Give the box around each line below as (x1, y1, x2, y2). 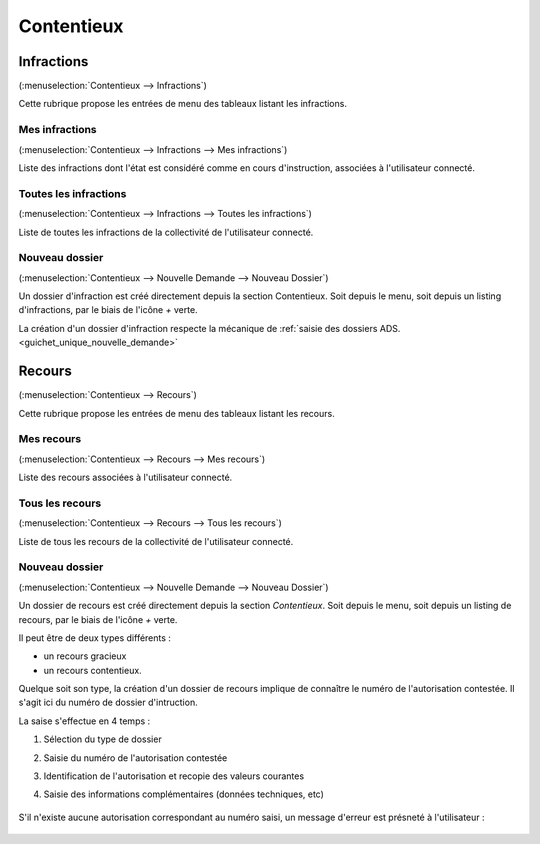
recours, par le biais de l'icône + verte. (18, 613, 178, 625)
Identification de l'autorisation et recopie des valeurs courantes (43, 770, 305, 782)
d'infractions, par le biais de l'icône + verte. (18, 304, 199, 316)
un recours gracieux (43, 650, 127, 662)
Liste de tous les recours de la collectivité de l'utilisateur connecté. (18, 535, 294, 547)
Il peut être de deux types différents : (18, 631, 172, 644)
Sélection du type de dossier (43, 733, 162, 745)
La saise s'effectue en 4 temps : (18, 715, 151, 727)
